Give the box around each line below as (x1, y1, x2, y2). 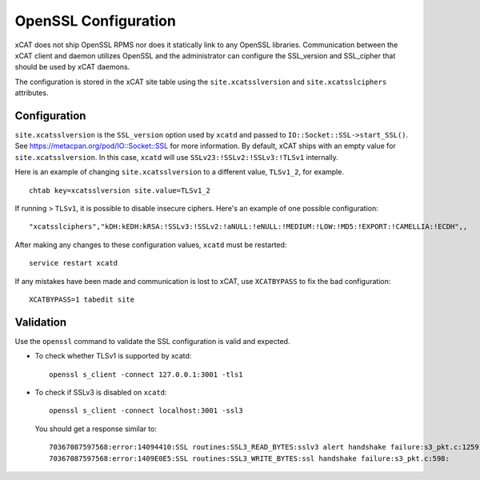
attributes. (14, 88, 49, 98)
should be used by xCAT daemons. (14, 62, 130, 72)
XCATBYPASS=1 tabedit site (29, 294, 135, 304)
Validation (14, 315, 67, 329)
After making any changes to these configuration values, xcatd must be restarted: (14, 240, 287, 250)
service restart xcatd (29, 258, 118, 268)
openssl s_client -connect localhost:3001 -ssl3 (49, 406, 243, 415)
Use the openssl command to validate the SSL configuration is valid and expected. (14, 336, 290, 346)
